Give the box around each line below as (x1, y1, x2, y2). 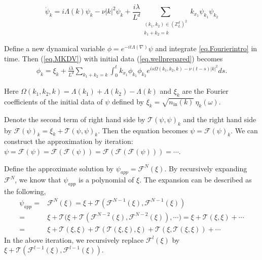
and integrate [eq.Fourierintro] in (155, 43, 257, 54)
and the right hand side (183, 114, 256, 124)
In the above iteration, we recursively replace (4, 234, 144, 245)
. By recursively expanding (164, 163, 247, 173)
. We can (231, 125, 258, 135)
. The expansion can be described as (139, 174, 252, 185)
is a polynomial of (78, 174, 134, 185)
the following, (4, 186, 46, 197)
